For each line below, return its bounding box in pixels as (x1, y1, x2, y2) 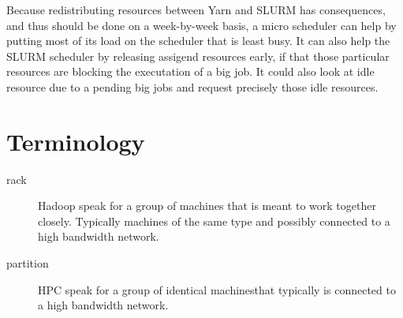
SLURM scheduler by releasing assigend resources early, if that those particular (6, 47, 390, 64)
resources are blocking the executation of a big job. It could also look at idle (6, 63, 375, 80)
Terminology (6, 125, 145, 157)
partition (6, 255, 49, 271)
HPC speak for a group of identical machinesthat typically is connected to (38, 281, 396, 297)
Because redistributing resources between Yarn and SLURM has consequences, (6, 2, 386, 17)
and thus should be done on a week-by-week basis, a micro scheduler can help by (6, 17, 397, 33)
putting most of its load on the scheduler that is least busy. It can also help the (6, 32, 390, 49)
